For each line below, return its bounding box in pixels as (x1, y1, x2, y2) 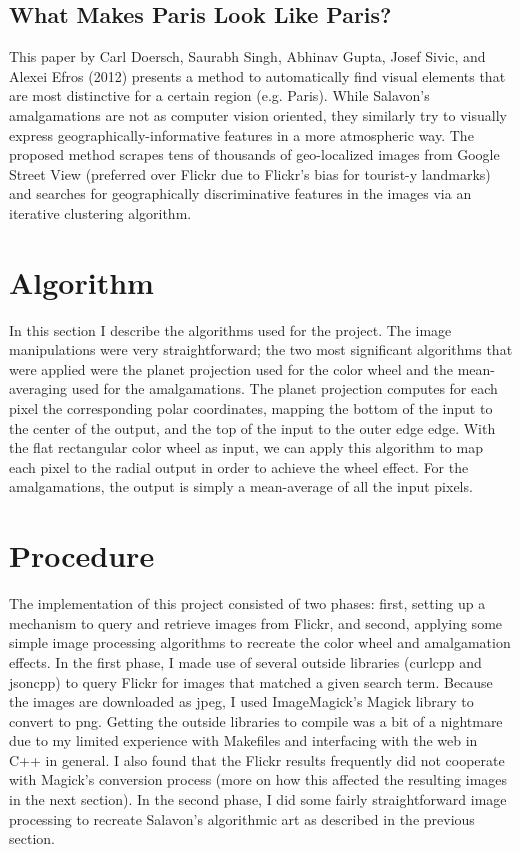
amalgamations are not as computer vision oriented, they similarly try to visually (9, 104, 507, 125)
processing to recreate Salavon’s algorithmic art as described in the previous (9, 808, 475, 829)
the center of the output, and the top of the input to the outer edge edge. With (9, 417, 496, 438)
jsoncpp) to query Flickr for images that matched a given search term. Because (9, 671, 493, 692)
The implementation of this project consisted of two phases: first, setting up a (9, 593, 486, 614)
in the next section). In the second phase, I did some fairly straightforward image (9, 789, 507, 810)
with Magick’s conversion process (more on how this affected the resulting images (9, 769, 508, 790)
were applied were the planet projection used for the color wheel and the (9, 358, 453, 379)
